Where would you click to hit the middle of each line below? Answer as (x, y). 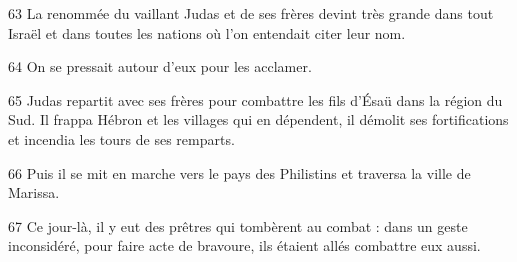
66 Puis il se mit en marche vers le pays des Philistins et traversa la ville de (239, 172)
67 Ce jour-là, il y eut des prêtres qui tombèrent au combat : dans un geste (238, 225)
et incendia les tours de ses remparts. (121, 138)
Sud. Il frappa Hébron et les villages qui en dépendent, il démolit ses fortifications (258, 119)
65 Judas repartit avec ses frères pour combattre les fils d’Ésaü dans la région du (255, 99)
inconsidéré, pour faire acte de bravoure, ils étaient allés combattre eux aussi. (244, 245)
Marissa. (34, 192)
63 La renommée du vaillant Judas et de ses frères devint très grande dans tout (251, 13)
